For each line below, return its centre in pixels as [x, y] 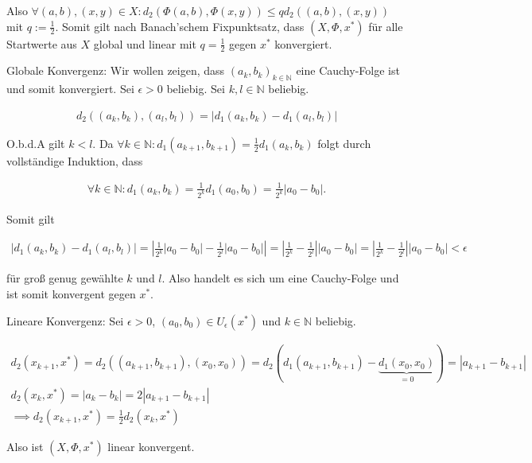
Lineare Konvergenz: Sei [65, 320]
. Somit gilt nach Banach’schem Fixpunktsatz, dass [180, 26]
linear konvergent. [151, 446]
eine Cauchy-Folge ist [348, 70]
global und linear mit [145, 43]
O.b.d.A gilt [36, 143]
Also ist [25, 446]
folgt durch [344, 143]
